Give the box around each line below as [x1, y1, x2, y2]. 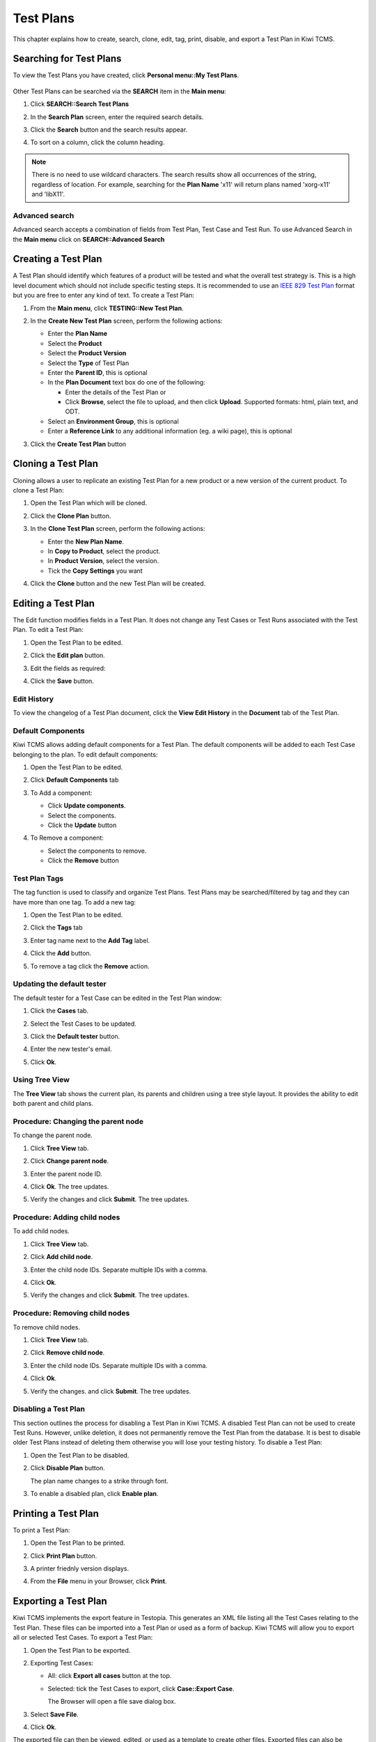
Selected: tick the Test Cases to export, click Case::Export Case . [47, 1684, 235, 1693]
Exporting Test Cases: [30, 1658, 94, 1667]
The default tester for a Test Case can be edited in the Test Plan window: [13, 994, 222, 1002]
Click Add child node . [30, 1253, 93, 1261]
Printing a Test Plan [13, 1507, 99, 1519]
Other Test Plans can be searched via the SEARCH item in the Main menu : [13, 87, 226, 95]
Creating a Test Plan [13, 253, 102, 265]
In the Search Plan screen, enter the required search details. [30, 112, 204, 121]
